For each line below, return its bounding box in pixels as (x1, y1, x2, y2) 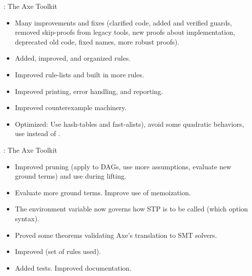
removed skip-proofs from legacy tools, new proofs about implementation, (15, 27, 235, 37)
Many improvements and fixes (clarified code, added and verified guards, (15, 17, 232, 27)
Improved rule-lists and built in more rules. (15, 69, 144, 79)
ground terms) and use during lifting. (15, 171, 126, 181)
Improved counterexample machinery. (15, 102, 127, 113)
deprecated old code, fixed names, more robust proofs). (15, 36, 180, 46)
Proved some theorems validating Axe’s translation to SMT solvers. (15, 230, 217, 240)
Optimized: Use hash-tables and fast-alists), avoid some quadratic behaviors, (15, 118, 244, 129)
